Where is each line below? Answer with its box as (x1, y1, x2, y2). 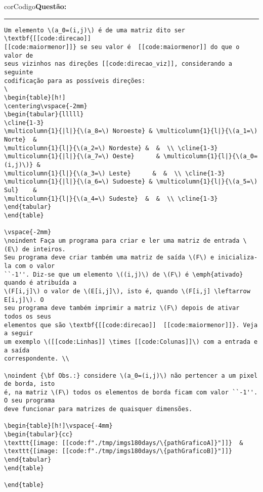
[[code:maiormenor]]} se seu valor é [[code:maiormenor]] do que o (4, 43, 240, 51)
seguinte (4, 68, 33, 76)
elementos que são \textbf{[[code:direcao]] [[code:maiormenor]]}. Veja (4, 321, 258, 329)
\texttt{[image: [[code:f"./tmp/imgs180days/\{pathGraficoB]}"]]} (4, 448, 233, 455)
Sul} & (4, 187, 37, 194)
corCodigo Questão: (4, 1, 67, 11)
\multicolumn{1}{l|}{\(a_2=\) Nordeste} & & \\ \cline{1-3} (4, 144, 218, 152)
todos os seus (4, 312, 52, 320)
